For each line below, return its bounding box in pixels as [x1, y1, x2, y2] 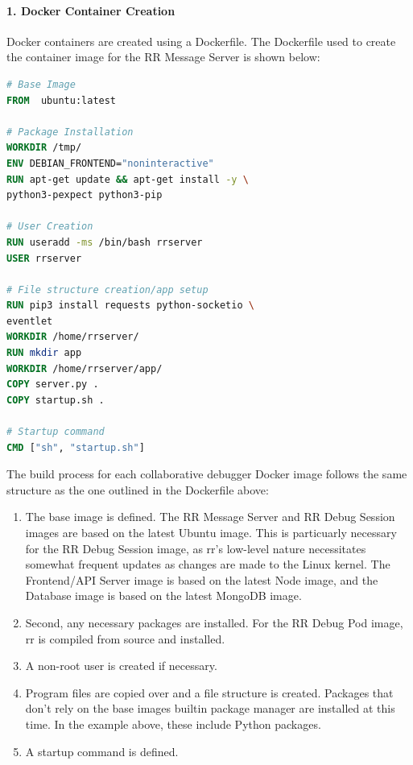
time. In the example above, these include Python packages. [25, 715, 321, 732]
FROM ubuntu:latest [6, 94, 117, 106]
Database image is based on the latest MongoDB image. [25, 587, 302, 604]
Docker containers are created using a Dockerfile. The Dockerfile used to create [6, 32, 396, 49]
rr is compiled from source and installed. [25, 630, 225, 647]
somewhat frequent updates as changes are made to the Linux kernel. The [25, 556, 390, 573]
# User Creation [6, 221, 93, 233]
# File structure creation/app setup [6, 283, 209, 296]
